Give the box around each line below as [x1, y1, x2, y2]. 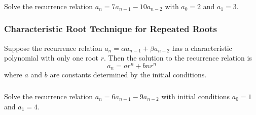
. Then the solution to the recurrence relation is [103, 52, 252, 63]
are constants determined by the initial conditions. [50, 69, 207, 80]
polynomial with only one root [4, 52, 98, 63]
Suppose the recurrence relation [4, 42, 102, 53]
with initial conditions [161, 91, 230, 101]
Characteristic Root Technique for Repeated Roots [4, 22, 217, 35]
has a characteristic [172, 42, 232, 53]
